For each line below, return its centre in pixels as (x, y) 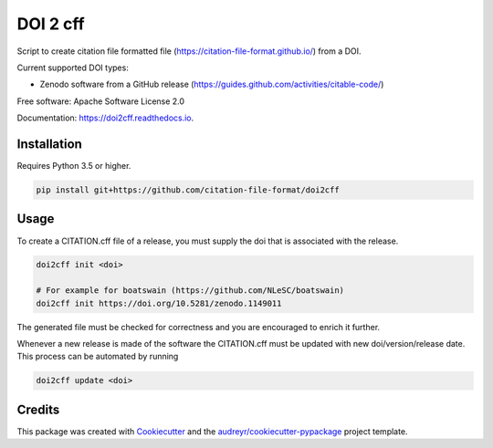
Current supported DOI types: (73, 68)
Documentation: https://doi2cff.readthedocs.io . (105, 118)
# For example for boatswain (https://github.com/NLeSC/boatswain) (190, 291)
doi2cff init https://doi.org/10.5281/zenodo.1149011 (159, 303)
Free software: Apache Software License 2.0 (101, 101)
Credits (38, 409)
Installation (49, 144)
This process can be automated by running (98, 357)
